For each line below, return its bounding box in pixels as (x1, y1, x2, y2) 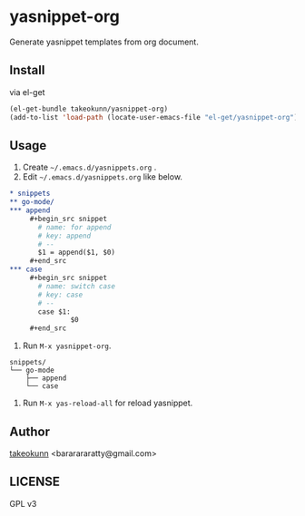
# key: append (37, 231, 92, 240)
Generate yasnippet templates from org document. (9, 36, 200, 47)
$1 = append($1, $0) (37, 248, 116, 258)
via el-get (9, 86, 45, 97)
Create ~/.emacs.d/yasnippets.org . (22, 161, 157, 173)
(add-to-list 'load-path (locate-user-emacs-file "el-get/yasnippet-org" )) (9, 112, 302, 122)
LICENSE (9, 474, 61, 490)
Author (9, 424, 50, 439)
